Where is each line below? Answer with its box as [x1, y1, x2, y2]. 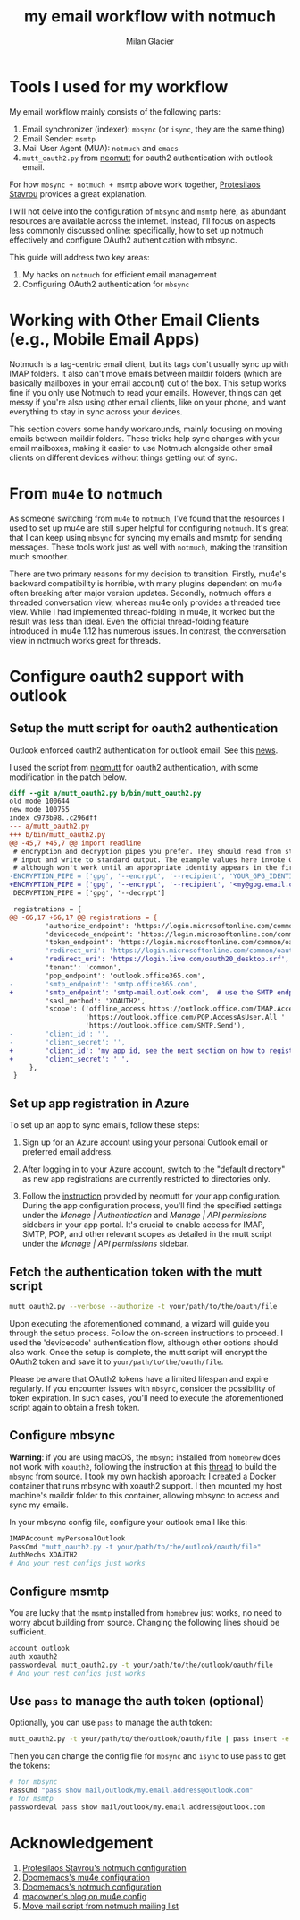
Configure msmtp [9, 1583, 110, 1599]
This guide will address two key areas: [9, 252, 150, 262]
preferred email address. [21, 1147, 113, 1157]
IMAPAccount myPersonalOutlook [9, 1533, 126, 1543]
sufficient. [9, 1626, 46, 1637]
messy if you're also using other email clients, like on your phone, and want [9, 397, 287, 407]
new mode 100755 [9, 806, 70, 815]
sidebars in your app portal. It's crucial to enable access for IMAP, [21, 1219, 265, 1230]
